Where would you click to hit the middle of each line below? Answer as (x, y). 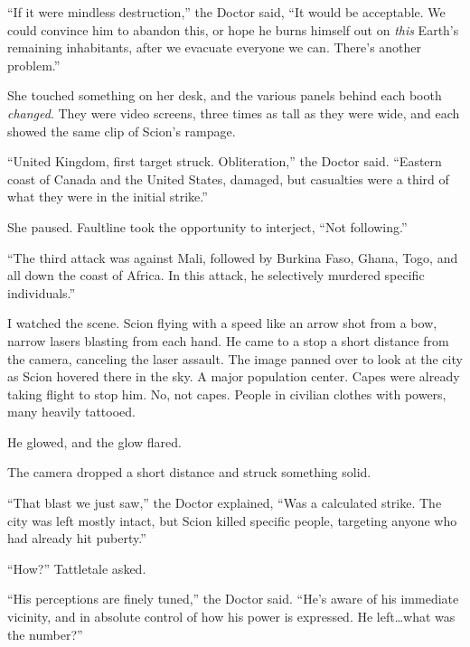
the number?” (45, 634)
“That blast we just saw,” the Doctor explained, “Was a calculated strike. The (225, 503)
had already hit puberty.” (77, 538)
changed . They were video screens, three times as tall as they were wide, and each (234, 113)
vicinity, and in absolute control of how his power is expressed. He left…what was (231, 617)
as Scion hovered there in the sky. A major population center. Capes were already (234, 376)
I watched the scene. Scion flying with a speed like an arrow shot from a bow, (222, 323)
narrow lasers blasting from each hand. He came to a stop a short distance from (228, 340)
